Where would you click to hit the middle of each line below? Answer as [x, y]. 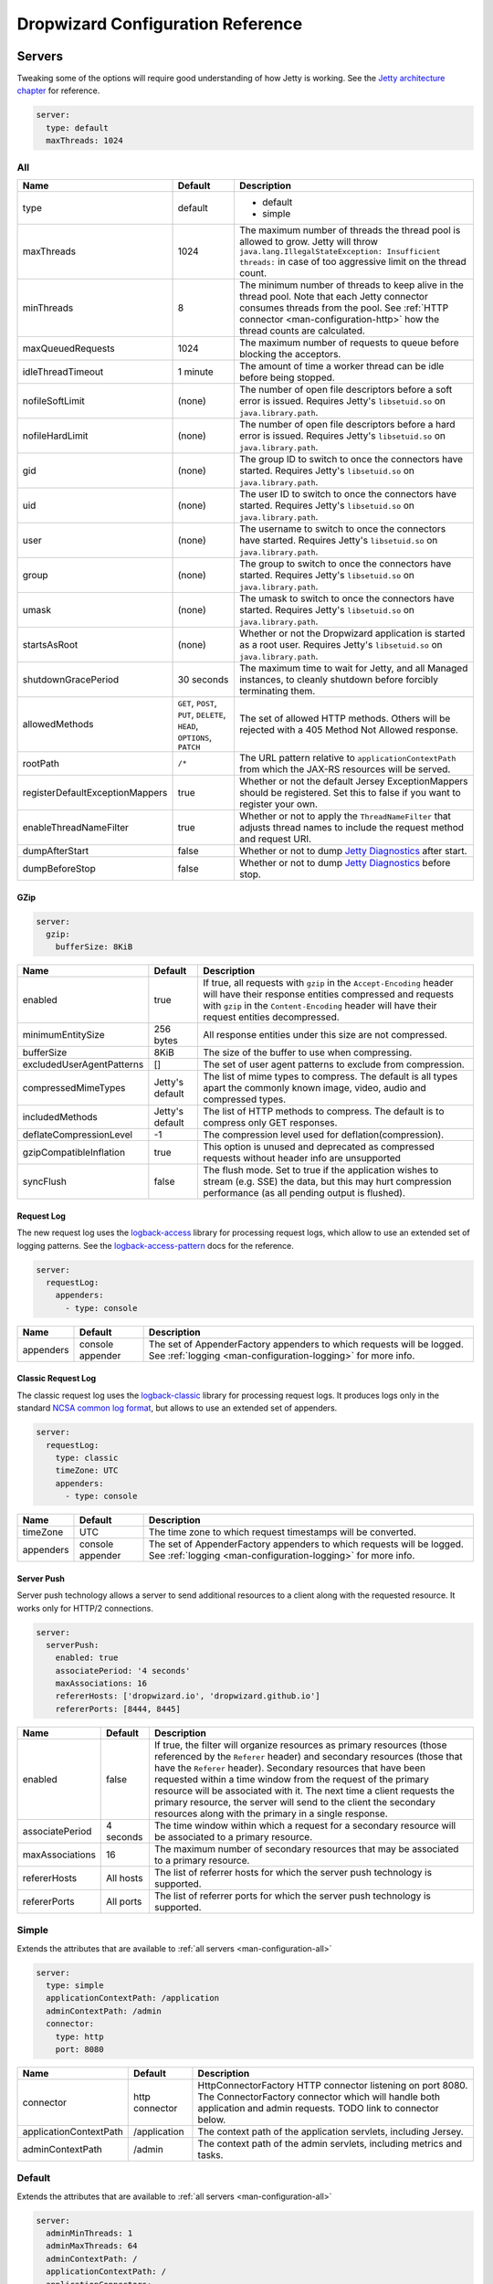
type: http [79, 2036]
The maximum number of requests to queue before [349, 343]
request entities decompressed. [271, 1017]
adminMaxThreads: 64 [92, 2246]
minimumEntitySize [63, 1035]
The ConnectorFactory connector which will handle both [319, 2097]
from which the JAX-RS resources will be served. [345, 769]
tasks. [210, 2154]
